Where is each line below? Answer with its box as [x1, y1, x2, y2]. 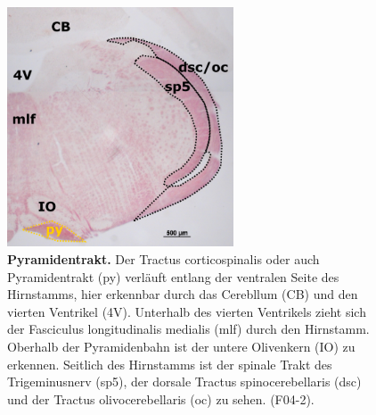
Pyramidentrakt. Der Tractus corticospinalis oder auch [7, 250, 320, 269]
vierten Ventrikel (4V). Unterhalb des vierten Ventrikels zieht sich [7, 302, 366, 320]
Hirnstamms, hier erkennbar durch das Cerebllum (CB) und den [7, 285, 358, 303]
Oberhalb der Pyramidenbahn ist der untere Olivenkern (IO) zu [7, 337, 356, 356]
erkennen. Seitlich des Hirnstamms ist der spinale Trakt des [7, 354, 332, 373]
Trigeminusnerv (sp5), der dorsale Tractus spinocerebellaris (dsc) [7, 372, 362, 391]
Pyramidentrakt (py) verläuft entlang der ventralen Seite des [7, 267, 339, 286]
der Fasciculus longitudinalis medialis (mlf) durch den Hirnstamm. [7, 320, 370, 338]
